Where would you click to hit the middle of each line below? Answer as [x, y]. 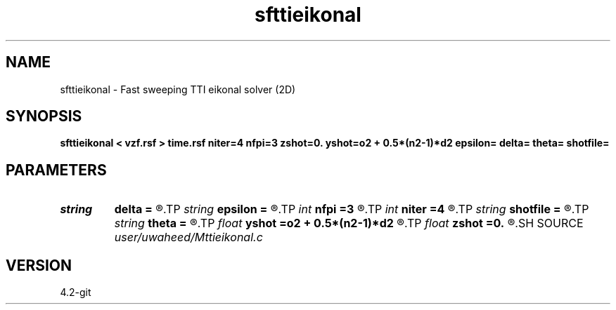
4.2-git [76, 292]
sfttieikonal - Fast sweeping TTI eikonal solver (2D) [178, 89]
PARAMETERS [56, 170]
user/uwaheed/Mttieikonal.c [188, 237]
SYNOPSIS [44, 116]
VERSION [39, 265]
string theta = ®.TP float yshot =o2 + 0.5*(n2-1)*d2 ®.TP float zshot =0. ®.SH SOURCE [349, 223]
